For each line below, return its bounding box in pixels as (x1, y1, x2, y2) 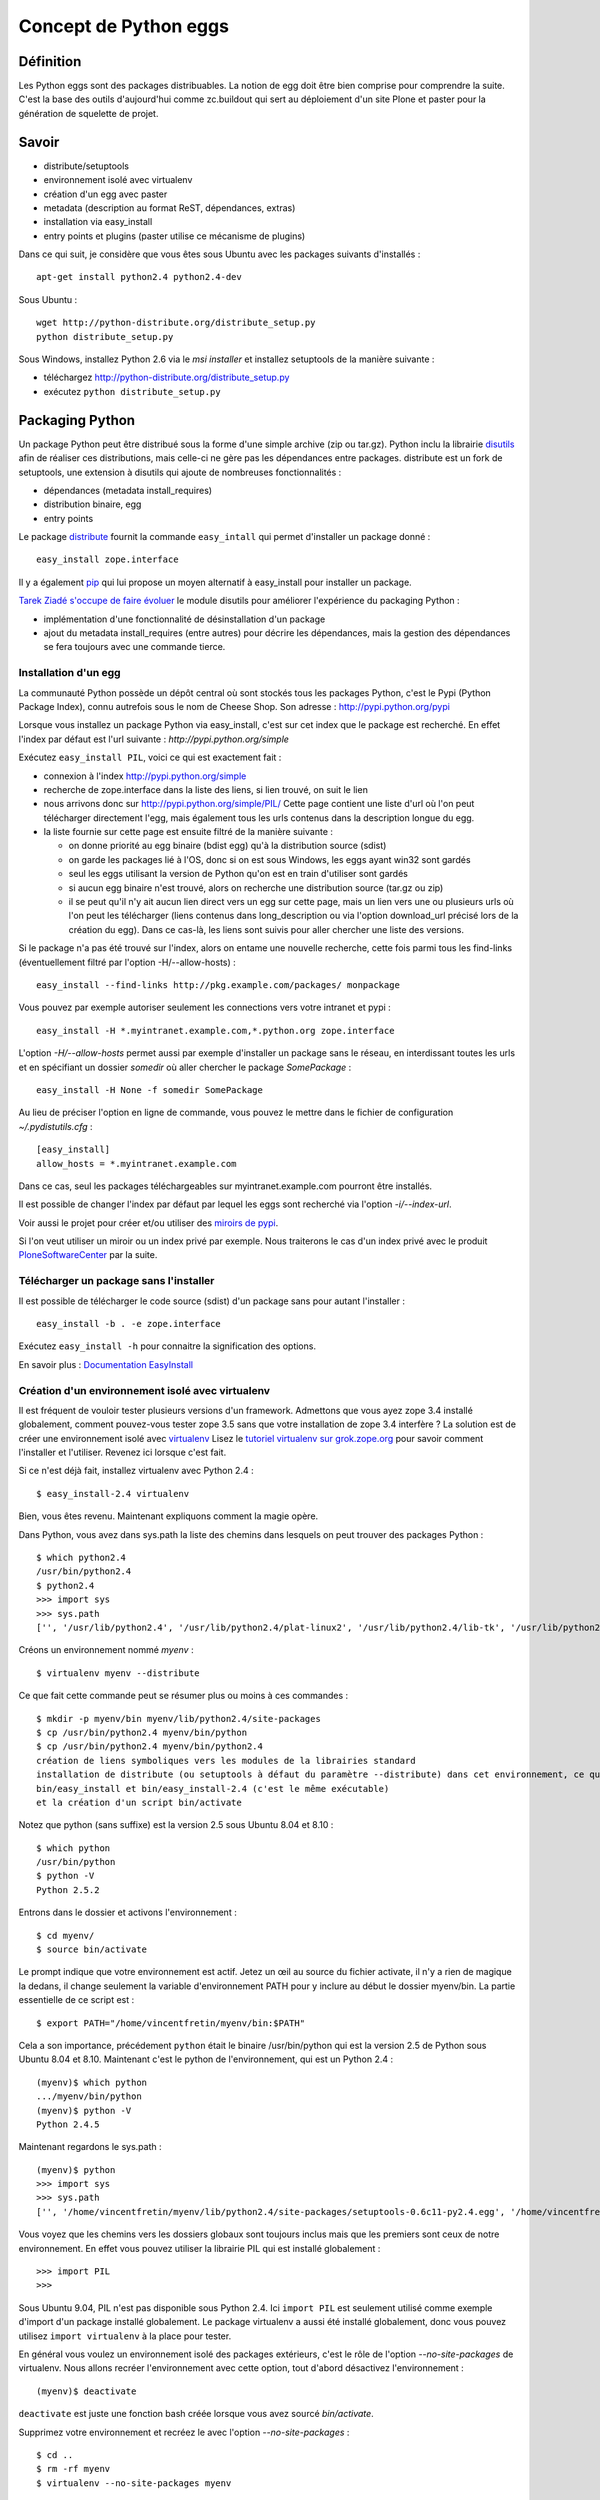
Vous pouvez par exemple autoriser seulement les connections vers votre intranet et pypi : (18, 1001, 392, 1014)
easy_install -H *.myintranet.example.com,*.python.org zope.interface (36, 1025, 395, 1036)
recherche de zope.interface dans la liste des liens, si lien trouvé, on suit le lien (43, 783, 369, 795)
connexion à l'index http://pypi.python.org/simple (43, 770, 247, 782)
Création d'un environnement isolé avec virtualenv (18, 1383, 270, 1397)
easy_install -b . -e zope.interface (36, 1318, 222, 1329)
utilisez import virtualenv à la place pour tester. (18, 2330, 232, 2342)
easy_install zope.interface (36, 554, 179, 565)
